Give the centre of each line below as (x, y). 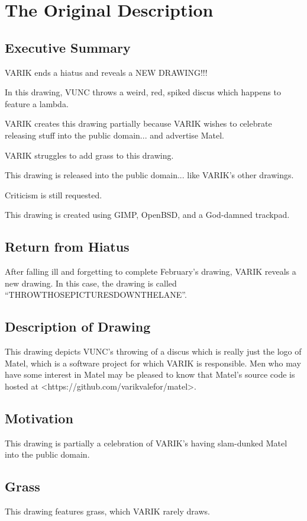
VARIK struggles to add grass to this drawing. (89, 155)
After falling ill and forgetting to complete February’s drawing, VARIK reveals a (151, 271)
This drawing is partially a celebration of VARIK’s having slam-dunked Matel (146, 443)
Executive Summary (68, 47)
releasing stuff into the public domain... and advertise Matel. (114, 135)
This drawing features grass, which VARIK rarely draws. (107, 511)
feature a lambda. (37, 103)
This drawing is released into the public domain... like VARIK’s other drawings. (149, 175)
